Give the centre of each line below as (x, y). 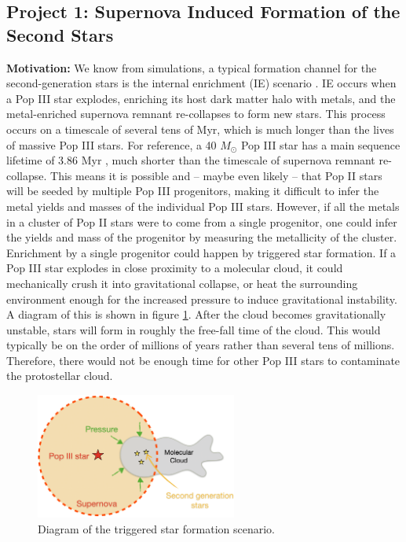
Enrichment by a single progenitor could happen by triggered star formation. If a (201, 252)
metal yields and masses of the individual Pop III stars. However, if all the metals (203, 206)
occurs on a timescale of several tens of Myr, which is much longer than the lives (200, 129)
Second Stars (60, 34)
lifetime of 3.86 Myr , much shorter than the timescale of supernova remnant (191, 160)
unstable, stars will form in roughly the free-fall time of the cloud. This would (194, 329)
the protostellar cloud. (60, 376)
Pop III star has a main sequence (320, 144)
